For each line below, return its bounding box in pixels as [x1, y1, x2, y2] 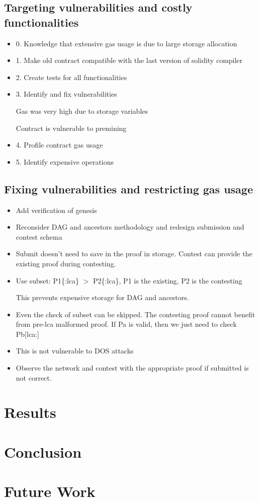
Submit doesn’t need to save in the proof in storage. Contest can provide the [16, 248, 252, 259]
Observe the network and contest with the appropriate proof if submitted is [16, 363, 249, 373]
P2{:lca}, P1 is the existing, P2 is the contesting [93, 275, 242, 285]
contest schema [16, 231, 62, 242]
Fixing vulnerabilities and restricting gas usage [4, 181, 253, 196]
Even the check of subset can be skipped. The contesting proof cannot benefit [16, 309, 255, 319]
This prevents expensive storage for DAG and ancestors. [16, 292, 189, 303]
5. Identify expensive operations [16, 156, 114, 167]
